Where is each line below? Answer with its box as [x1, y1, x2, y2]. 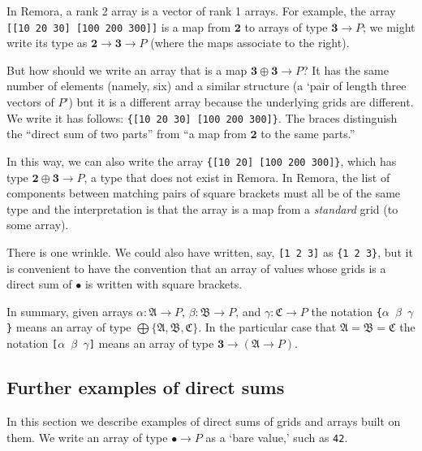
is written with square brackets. [84, 275, 243, 293]
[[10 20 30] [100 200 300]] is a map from [6, 18, 231, 35]
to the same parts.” [261, 125, 355, 142]
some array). [6, 216, 69, 233]
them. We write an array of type [6, 428, 168, 445]
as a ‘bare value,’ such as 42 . [205, 428, 348, 445]
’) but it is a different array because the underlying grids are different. [65, 93, 414, 111]
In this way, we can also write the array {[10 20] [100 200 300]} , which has [6, 152, 397, 169]
